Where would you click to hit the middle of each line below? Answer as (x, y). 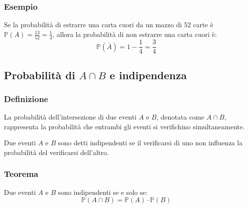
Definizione (26, 98)
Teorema (21, 174)
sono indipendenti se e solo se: (103, 192)
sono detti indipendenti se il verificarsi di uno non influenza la (150, 143)
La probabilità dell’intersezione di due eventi (70, 117)
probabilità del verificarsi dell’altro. (56, 152)
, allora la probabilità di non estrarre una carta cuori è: (134, 34)
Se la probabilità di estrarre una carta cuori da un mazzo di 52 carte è (109, 25)
